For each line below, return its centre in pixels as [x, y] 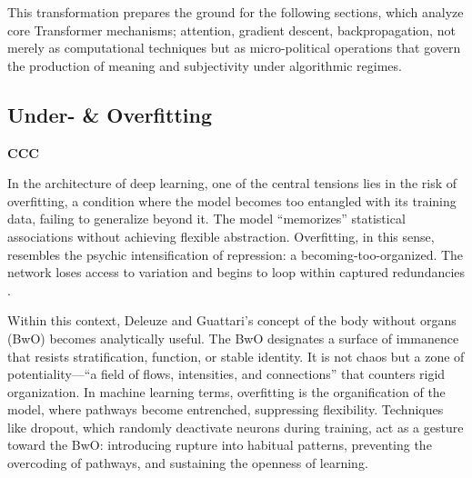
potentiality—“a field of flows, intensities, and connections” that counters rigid [226, 374]
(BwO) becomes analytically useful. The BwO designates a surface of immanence [233, 338]
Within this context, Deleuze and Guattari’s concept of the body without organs [232, 320]
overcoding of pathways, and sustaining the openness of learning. [188, 463]
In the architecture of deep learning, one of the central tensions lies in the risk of [232, 183]
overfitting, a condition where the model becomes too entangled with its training [232, 200]
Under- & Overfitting [110, 114]
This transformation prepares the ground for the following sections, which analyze [236, 12]
